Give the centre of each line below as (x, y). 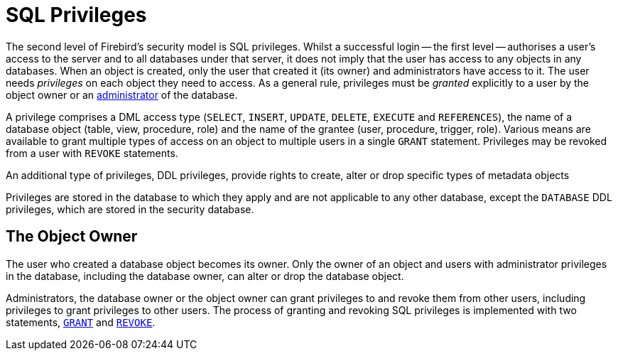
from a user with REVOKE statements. (92, 153)
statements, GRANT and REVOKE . (81, 322)
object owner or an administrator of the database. (122, 95)
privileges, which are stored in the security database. (130, 209)
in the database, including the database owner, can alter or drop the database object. (205, 276)
